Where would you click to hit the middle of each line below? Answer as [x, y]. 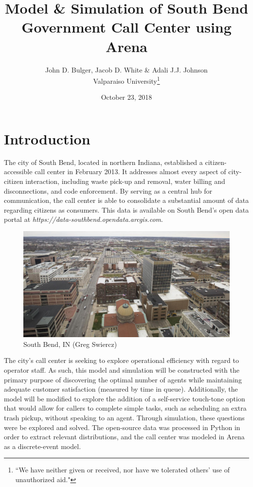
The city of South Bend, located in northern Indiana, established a [103, 162]
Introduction [47, 138]
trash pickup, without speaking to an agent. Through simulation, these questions [124, 417]
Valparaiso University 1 [126, 80]
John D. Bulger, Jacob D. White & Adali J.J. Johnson [126, 69]
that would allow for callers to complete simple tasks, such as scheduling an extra [125, 408]
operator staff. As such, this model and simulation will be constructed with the [122, 370]
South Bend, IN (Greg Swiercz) [70, 344]
